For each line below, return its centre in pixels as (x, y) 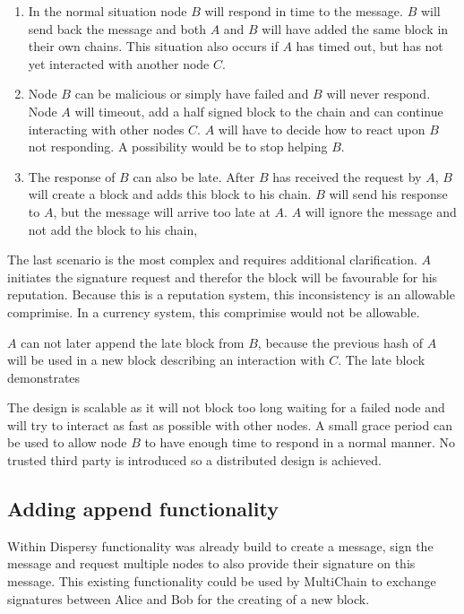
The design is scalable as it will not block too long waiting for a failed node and (226, 407)
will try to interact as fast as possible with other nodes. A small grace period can (230, 424)
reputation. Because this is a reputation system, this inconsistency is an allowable (231, 294)
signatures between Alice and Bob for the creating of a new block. (189, 598)
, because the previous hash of (340, 342)
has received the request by (347, 176)
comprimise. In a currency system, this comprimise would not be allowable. (214, 311)
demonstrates (44, 377)
